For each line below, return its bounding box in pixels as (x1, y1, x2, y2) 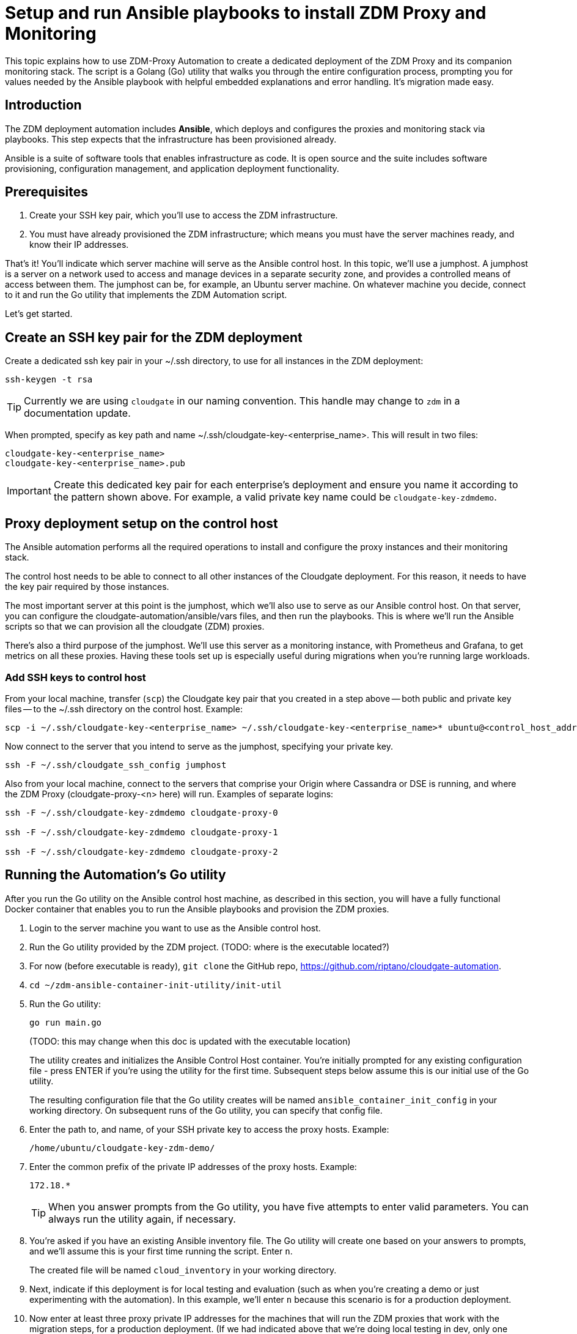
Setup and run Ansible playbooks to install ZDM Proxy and (5, 2, 487, 23)
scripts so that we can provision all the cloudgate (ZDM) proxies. (5, 621, 265, 632)
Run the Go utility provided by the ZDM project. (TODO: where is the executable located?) (29, 941, 390, 952)
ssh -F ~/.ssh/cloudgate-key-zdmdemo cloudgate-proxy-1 (5, 827, 278, 837)
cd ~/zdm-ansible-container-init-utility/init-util (29, 980, 282, 990)
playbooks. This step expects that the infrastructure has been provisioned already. (5, 133, 337, 144)
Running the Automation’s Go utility (5, 867, 226, 883)
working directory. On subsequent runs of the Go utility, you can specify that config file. (29, 1105, 383, 1116)
